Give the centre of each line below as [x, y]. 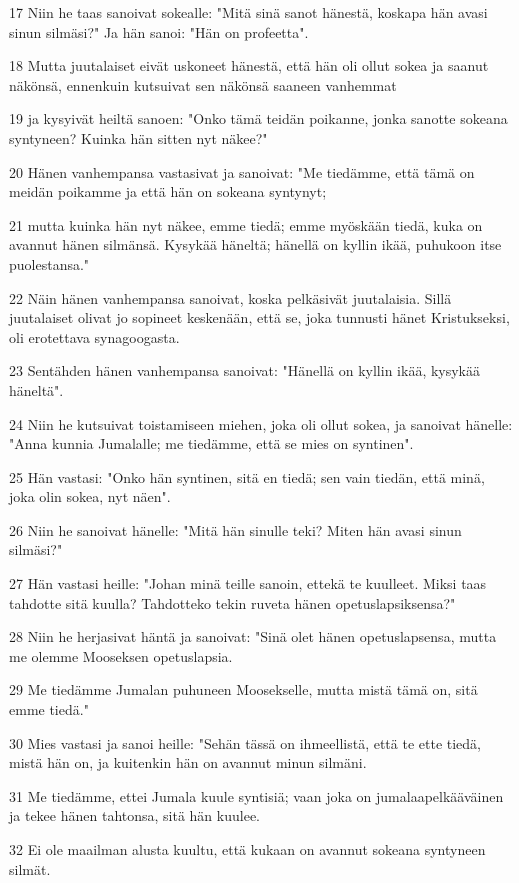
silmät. [30, 868]
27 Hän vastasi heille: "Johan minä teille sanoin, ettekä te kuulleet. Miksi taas [248, 583]
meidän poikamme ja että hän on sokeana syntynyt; [168, 191]
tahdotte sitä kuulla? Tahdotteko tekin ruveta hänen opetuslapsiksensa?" [232, 602]
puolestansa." [49, 263]
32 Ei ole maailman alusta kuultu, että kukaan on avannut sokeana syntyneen [247, 849]
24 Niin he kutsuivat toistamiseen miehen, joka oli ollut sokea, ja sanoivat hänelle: [261, 423]
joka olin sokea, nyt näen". [90, 496]
